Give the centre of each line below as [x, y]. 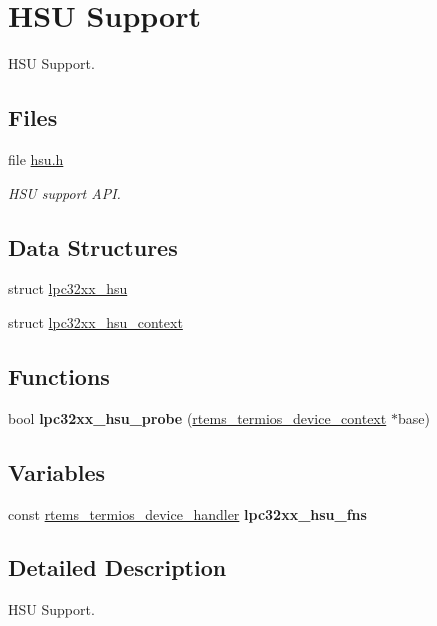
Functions [59, 375]
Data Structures [93, 246]
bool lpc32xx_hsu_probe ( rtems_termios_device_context [197, 417]
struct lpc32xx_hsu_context [95, 321]
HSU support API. [64, 192]
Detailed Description [117, 567]
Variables [57, 471]
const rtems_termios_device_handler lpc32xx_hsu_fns [187, 513]
